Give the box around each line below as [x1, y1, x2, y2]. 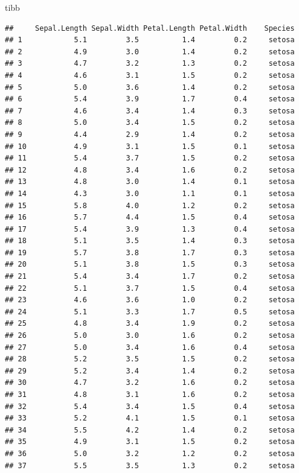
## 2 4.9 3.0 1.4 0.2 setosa [5, 47, 295, 56]
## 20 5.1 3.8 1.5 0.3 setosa [5, 260, 295, 269]
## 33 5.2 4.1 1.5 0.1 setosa [5, 414, 295, 423]
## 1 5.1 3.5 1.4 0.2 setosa [5, 36, 295, 45]
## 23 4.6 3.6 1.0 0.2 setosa [5, 296, 295, 305]
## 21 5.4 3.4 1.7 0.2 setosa [5, 272, 295, 281]
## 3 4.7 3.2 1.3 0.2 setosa [5, 59, 295, 68]
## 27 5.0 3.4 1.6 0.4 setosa [5, 343, 295, 352]
